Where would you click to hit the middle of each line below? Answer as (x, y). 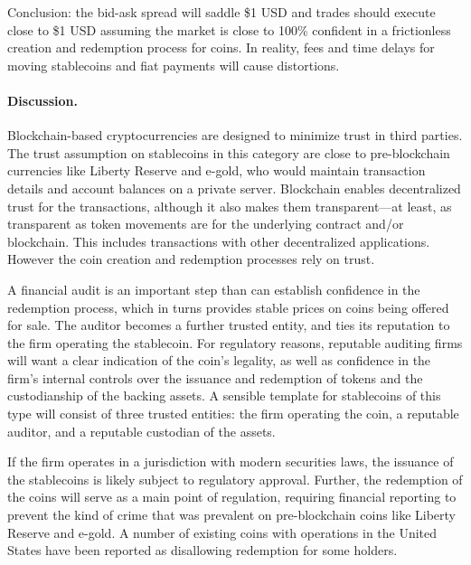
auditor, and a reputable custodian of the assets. (141, 431)
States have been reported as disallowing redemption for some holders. (203, 550)
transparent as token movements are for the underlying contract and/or (206, 224)
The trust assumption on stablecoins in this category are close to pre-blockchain (229, 152)
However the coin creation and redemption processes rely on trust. (191, 259)
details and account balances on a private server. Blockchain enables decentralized (234, 188)
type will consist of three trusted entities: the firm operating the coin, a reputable (233, 414)
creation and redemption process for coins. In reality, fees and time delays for (221, 47)
